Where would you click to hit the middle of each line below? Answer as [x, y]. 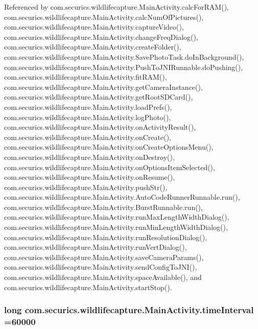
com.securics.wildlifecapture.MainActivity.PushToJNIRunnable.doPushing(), [124, 67]
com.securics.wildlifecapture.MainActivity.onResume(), [90, 177]
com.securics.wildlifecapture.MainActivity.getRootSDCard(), [99, 97]
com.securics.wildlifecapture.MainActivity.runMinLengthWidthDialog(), [116, 227]
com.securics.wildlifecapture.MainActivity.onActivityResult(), [100, 127]
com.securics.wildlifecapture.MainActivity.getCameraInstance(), [103, 87]
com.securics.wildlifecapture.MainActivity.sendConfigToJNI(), [101, 267]
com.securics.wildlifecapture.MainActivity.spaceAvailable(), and [103, 277]
